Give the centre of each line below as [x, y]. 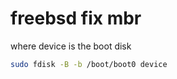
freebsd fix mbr [76, 18]
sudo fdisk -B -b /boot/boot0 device [89, 64]
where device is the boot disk [71, 46]
